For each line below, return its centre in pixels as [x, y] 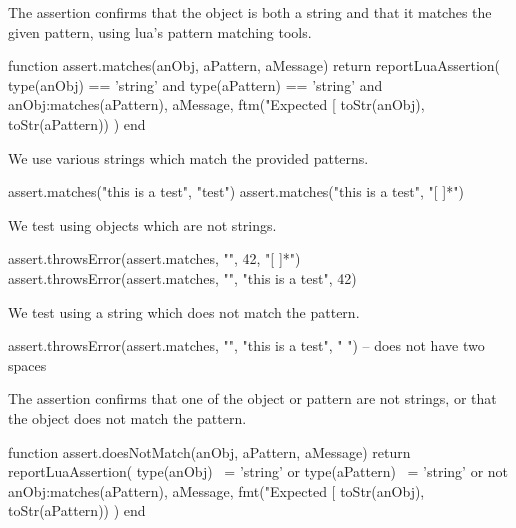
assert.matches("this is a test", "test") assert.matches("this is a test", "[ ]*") [236, 191]
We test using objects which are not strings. [142, 224]
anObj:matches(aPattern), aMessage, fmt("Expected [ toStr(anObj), [216, 490]
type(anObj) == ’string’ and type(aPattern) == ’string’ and [195, 84]
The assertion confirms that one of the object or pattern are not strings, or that [252, 398]
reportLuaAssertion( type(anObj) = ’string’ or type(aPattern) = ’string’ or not [258, 471]
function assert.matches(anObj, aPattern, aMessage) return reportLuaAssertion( [254, 65]
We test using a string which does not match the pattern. [184, 311]
